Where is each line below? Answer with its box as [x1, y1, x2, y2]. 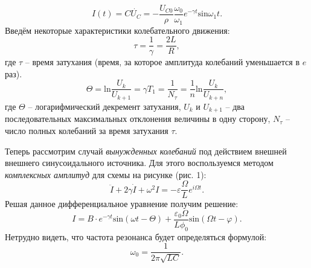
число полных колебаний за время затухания [5, 124, 168, 136]
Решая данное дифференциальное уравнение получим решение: [5, 197, 239, 210]
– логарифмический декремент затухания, [28, 100, 181, 112]
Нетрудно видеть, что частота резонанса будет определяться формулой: [5, 230, 267, 243]
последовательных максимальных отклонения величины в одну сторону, [5, 112, 271, 125]
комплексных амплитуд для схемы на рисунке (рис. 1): [5, 168, 207, 180]
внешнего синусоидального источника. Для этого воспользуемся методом [5, 156, 274, 169]
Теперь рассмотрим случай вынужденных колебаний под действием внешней [5, 144, 287, 157]
